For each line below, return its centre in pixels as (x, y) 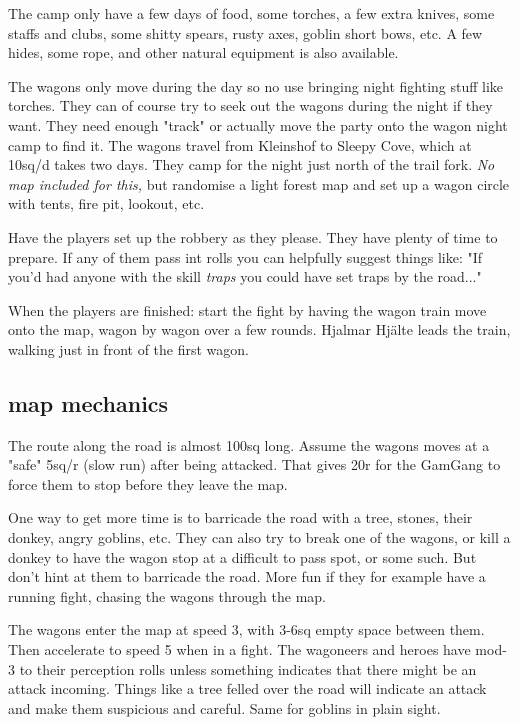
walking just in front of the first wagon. (128, 348)
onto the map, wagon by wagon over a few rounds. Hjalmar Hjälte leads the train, (259, 329)
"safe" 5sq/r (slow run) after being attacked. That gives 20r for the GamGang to (254, 464)
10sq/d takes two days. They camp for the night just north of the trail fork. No (251, 164)
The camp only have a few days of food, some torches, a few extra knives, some (251, 13)
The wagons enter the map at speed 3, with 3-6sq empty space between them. (246, 629)
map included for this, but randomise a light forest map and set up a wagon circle (259, 183)
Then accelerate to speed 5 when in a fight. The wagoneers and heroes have (239, 649)
